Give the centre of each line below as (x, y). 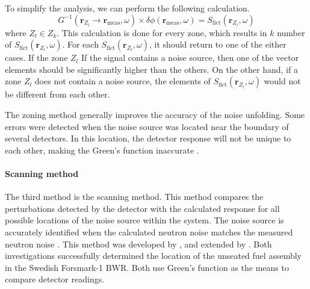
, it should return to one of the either (218, 44)
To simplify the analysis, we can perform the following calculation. (127, 8)
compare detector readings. (55, 279)
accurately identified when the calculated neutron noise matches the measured (149, 232)
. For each (80, 44)
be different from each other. (57, 94)
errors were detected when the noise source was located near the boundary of (147, 126)
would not (282, 81)
